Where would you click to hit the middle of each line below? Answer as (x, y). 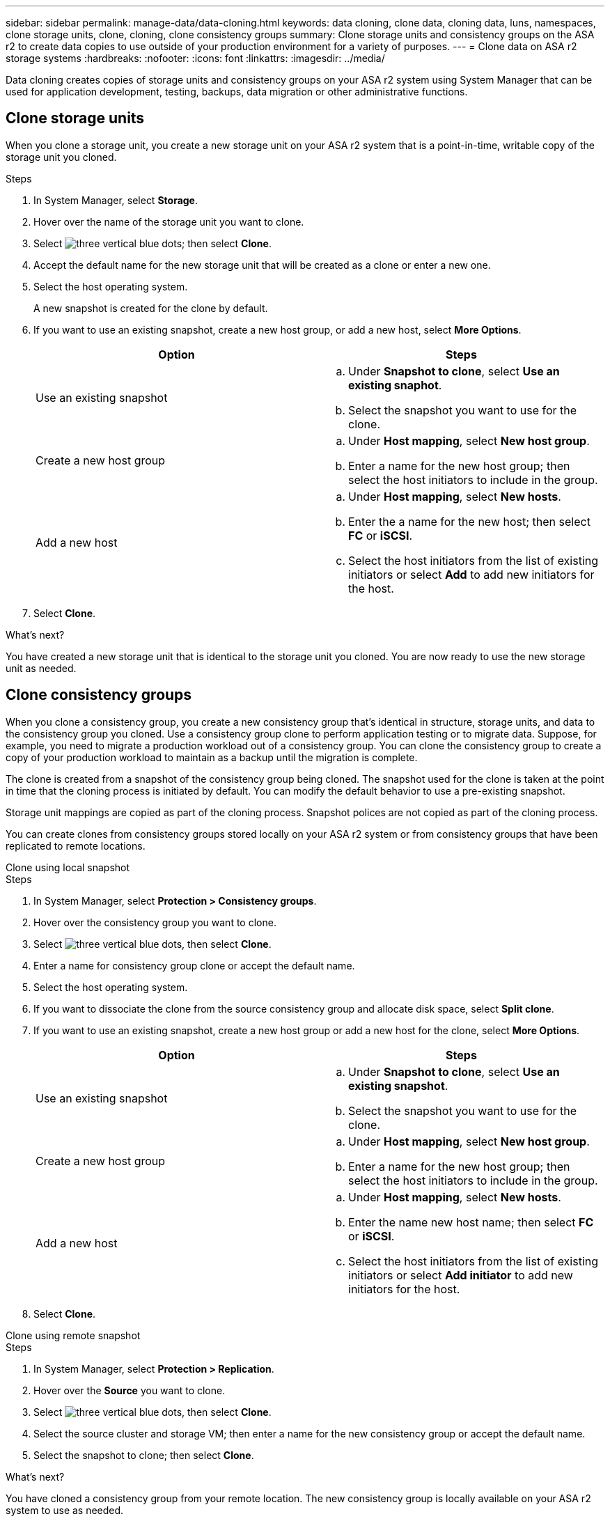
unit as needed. (41, 668)
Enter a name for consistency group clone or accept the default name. (194, 965)
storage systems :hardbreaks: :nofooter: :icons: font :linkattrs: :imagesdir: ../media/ (195, 58)
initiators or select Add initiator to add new (461, 1275)
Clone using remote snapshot (73, 1335)
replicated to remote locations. (76, 845)
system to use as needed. (65, 1510)
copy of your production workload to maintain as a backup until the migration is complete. (212, 757)
